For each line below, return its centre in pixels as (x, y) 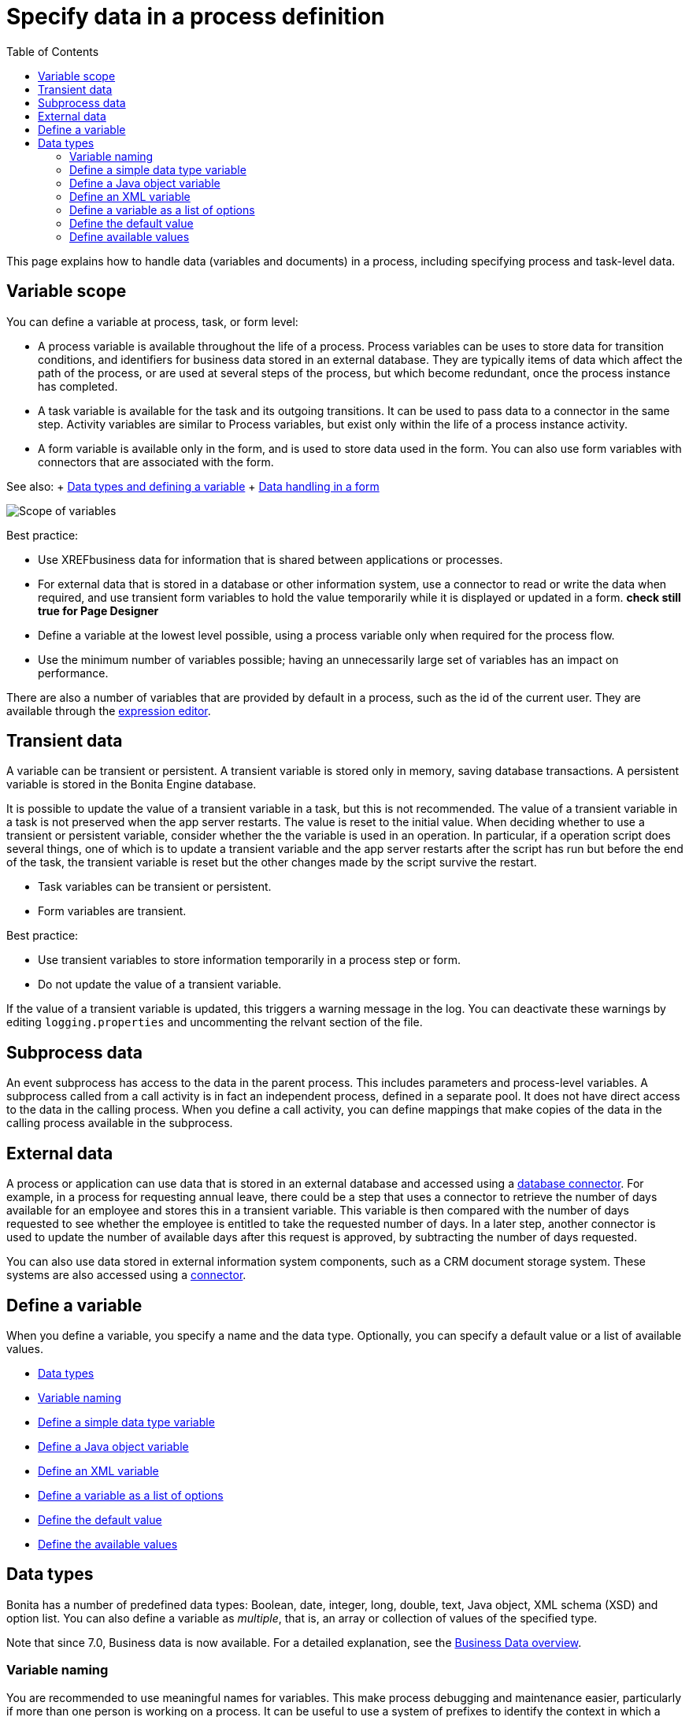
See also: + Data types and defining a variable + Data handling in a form (193, 486)
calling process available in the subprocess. (120, 1123)
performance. (73, 673)
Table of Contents (53, 51)
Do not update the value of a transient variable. (160, 985)
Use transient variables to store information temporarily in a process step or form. (249, 960)
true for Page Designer (98, 610)
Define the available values (108, 1544)
